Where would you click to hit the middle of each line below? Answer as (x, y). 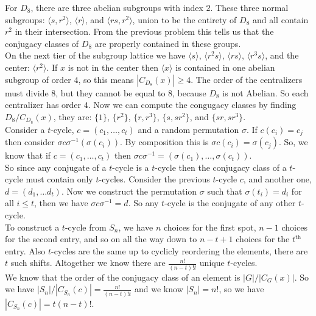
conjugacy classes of (42, 43)
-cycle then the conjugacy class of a (221, 167)
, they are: (72, 116)
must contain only (59, 179)
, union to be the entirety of (184, 19)
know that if (28, 155)
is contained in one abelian (225, 67)
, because (189, 92)
